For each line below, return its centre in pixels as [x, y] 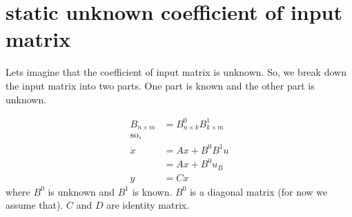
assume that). [35, 205]
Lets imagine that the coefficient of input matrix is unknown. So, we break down [176, 72]
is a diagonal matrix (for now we [258, 191]
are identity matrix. [148, 205]
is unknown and [81, 191]
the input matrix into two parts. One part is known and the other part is [160, 85]
